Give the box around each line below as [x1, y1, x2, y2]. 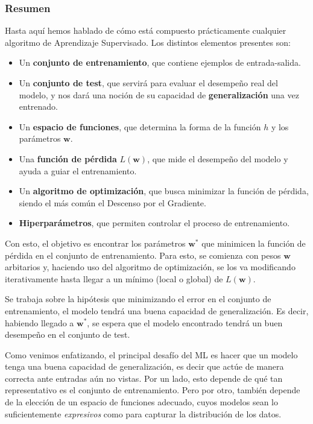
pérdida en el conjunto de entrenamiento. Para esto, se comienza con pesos [5, 248, 281, 261]
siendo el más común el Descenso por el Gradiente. [19, 196, 206, 209]
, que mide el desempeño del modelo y [147, 152, 288, 165]
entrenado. [19, 100, 58, 113]
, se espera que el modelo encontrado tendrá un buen [87, 316, 283, 329]
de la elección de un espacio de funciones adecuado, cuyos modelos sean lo [5, 396, 278, 408]
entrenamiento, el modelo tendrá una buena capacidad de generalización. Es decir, [5, 304, 309, 317]
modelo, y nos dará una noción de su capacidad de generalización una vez [19, 88, 299, 101]
